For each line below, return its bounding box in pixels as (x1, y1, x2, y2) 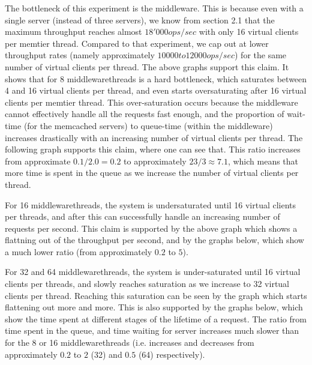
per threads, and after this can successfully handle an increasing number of (5, 210, 280, 223)
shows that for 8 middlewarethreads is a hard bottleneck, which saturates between (5, 72, 307, 85)
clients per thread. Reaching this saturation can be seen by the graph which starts (5, 289, 307, 301)
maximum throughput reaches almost (5, 25, 142, 38)
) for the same (235, 49, 287, 61)
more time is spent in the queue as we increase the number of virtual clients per (5, 166, 299, 179)
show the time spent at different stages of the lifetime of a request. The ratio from (5, 312, 307, 325)
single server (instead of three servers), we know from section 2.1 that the (5, 13, 275, 26)
